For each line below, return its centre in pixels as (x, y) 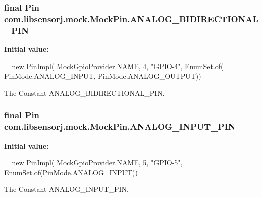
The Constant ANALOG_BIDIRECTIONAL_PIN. (84, 92)
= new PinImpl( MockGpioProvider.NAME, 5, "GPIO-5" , (93, 162)
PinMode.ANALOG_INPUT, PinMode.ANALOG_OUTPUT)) (103, 76)
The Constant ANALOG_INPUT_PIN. (66, 189)
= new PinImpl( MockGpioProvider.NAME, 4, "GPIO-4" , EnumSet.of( (114, 66)
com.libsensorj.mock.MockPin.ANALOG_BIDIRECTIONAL (131, 18)
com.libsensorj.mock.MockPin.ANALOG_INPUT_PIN (120, 127)
